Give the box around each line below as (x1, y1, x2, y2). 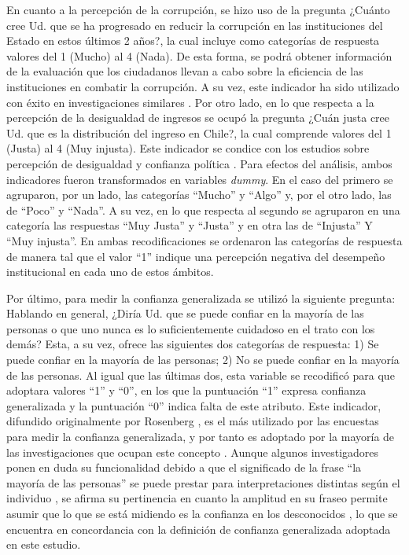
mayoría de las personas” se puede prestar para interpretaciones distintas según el (6, 474, 400, 491)
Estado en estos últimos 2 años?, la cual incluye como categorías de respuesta (6, 32, 380, 49)
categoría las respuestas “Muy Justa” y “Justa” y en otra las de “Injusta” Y (6, 217, 373, 233)
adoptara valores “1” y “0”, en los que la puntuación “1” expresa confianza (6, 382, 367, 399)
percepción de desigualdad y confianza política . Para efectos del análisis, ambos (6, 155, 392, 171)
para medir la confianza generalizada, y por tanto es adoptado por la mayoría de (6, 428, 395, 445)
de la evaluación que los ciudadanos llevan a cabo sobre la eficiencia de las (6, 63, 363, 79)
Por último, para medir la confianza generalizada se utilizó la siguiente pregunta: (6, 289, 396, 306)
